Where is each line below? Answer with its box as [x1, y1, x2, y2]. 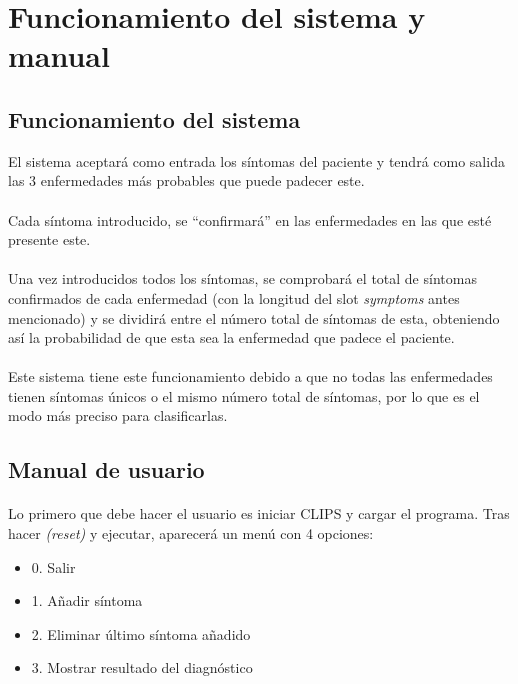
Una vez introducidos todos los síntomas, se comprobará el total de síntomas [8, 268, 477, 289]
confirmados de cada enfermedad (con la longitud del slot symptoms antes [8, 287, 460, 308]
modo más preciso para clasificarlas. [8, 405, 228, 426]
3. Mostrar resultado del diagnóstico [31, 657, 253, 678]
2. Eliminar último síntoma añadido [31, 623, 251, 644]
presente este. [8, 229, 91, 250]
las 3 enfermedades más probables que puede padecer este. [8, 170, 365, 191]
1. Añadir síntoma [31, 590, 143, 611]
